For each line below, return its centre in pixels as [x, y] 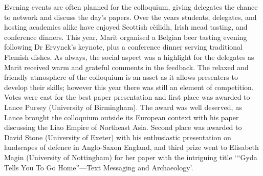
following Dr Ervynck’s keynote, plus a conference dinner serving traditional [124, 47]
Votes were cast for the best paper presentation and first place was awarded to [127, 97]
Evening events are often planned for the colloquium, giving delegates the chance [131, 7]
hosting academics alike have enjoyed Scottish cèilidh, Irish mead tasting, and [126, 27]
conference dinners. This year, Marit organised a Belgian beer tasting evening [126, 37]
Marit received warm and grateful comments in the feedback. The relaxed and [126, 67]
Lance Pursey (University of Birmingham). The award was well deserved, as [123, 107]
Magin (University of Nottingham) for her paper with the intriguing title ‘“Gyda [131, 157]
